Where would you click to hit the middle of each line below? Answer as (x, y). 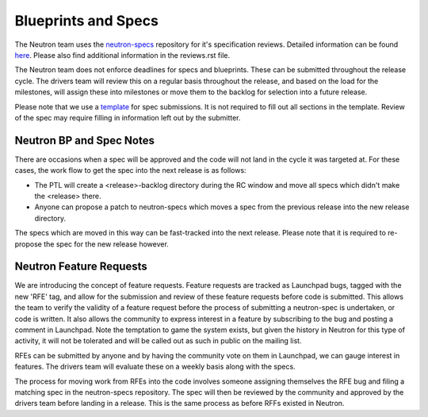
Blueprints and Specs (86, 21)
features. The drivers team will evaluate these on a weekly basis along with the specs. (155, 367)
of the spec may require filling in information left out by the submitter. (128, 117)
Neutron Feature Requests (81, 267)
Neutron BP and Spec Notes (84, 140)
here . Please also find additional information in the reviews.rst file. (122, 55)
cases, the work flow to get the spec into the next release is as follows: (130, 170)
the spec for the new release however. (107, 244)
